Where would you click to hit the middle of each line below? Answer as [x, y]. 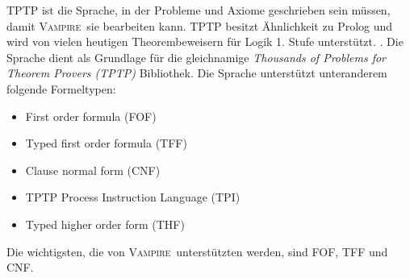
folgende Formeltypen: [61, 88]
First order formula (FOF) [91, 116]
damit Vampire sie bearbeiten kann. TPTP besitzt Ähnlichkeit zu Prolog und [200, 25]
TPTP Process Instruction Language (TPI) [133, 197]
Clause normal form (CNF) [93, 170]
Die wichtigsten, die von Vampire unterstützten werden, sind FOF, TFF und [197, 251]
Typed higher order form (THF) [105, 224]
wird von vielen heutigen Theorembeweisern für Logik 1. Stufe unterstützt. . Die [205, 41]
